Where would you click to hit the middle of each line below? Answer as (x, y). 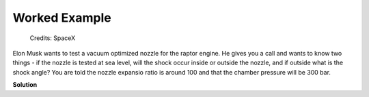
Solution (25, 85)
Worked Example (62, 18)
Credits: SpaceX (53, 38)
